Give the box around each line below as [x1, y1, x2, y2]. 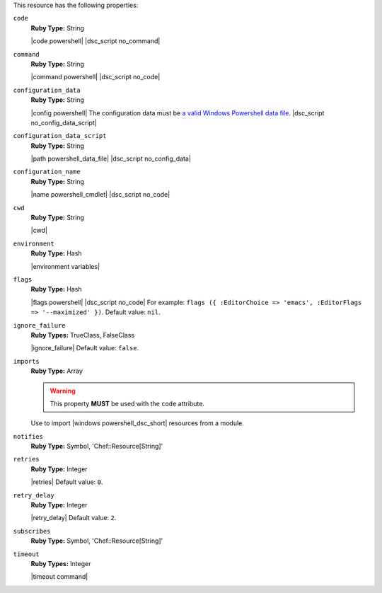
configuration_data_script [13, 132, 107, 140]
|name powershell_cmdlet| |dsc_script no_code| [30, 190, 170, 199]
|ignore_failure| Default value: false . [30, 344, 139, 352]
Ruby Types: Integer [30, 559, 91, 568]
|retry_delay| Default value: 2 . [30, 514, 117, 522]
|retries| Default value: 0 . [30, 478, 103, 486]
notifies [13, 432, 44, 440]
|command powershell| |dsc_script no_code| [30, 73, 161, 81]
